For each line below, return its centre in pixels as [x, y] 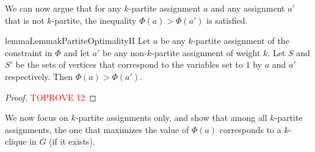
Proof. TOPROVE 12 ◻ [51, 97]
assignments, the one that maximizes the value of [97, 129]
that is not [25, 20]
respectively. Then [39, 76]
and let [77, 52]
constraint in [29, 52]
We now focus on [37, 118]
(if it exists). [72, 141]
